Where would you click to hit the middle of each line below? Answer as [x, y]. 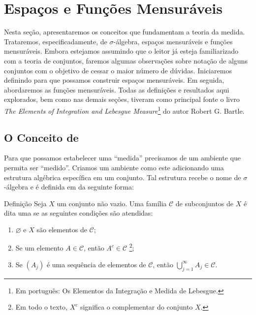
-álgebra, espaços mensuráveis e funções [173, 41]
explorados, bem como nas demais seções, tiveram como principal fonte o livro [122, 99]
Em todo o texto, [41, 307]
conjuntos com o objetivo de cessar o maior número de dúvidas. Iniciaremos [118, 70]
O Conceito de [41, 137]
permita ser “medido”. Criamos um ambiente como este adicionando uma [114, 167]
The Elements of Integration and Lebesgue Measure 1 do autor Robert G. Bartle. [124, 110]
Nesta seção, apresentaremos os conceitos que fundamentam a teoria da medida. [125, 32]
